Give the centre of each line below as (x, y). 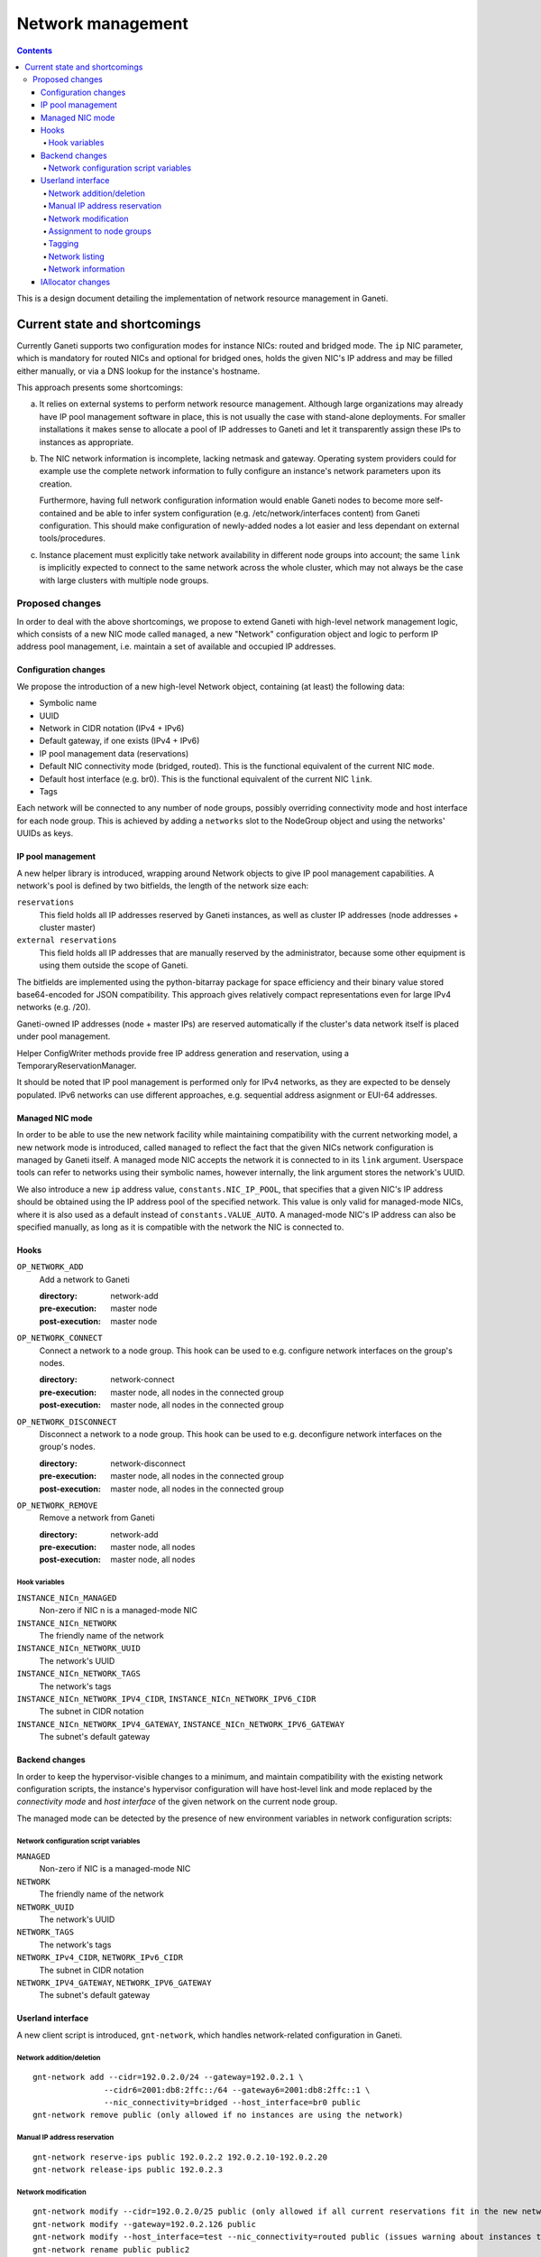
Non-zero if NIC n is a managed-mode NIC (119, 1611)
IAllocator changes (76, 282)
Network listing (77, 256)
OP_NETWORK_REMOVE (57, 1505)
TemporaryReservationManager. (77, 1065)
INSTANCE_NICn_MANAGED (67, 1598)
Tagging (64, 244)
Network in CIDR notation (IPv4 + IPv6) (112, 728)
